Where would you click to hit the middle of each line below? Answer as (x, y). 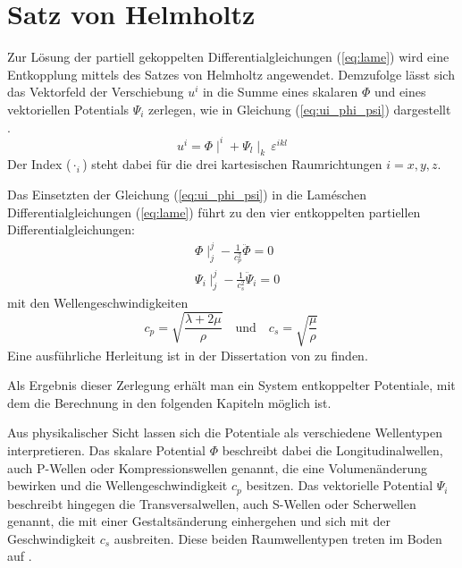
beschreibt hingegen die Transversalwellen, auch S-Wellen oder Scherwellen (212, 503)
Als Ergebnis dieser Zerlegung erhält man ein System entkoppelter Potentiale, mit (231, 385)
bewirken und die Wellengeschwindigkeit (118, 485)
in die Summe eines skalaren (280, 92)
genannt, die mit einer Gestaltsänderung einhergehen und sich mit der (199, 521)
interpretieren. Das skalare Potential (106, 450)
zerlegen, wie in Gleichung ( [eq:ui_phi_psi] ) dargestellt (300, 109)
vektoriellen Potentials (68, 109)
